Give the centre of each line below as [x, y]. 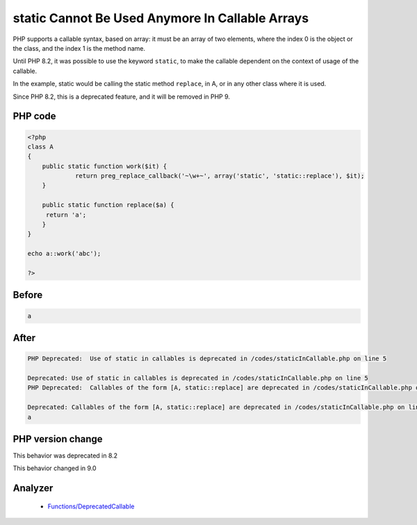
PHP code [34, 116]
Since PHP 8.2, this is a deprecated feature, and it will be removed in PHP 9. [122, 97]
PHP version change [58, 439]
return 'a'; [66, 215]
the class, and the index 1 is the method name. [79, 48]
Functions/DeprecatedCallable [91, 506]
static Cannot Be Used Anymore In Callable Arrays [161, 18]
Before [28, 295]
